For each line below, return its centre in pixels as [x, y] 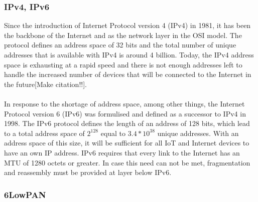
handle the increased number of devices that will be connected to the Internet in [128, 74]
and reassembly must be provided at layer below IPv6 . [88, 172]
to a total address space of [44, 133]
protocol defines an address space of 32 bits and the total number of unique [120, 45]
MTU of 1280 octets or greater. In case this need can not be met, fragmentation [127, 162]
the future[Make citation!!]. [45, 84]
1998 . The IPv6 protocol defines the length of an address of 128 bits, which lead [127, 123]
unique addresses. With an [198, 133]
